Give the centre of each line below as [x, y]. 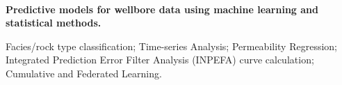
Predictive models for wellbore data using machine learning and [162, 9]
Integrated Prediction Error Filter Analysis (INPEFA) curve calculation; [160, 60]
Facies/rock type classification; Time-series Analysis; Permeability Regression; [171, 46]
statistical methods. [54, 23]
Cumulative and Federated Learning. [84, 73]
